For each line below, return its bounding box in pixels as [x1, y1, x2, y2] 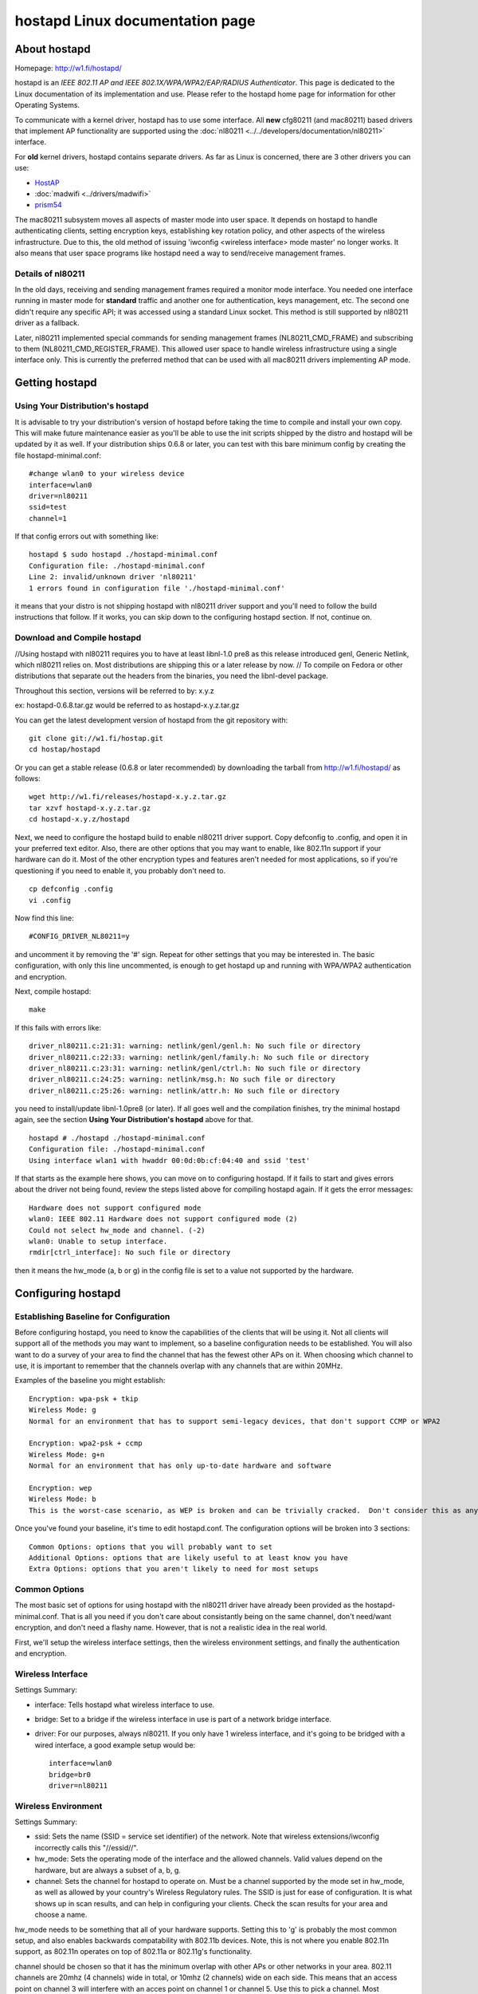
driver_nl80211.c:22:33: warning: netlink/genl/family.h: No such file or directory [29, 1053, 370, 1062]
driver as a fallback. [14, 318, 80, 328]
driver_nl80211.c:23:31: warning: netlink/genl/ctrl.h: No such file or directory [29, 1063, 361, 1073]
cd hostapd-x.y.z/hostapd [29, 814, 131, 824]
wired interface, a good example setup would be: [34, 1740, 196, 1750]
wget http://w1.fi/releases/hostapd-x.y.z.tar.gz [29, 792, 227, 802]
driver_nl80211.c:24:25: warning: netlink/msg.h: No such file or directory [29, 1075, 336, 1084]
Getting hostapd [14, 376, 97, 390]
